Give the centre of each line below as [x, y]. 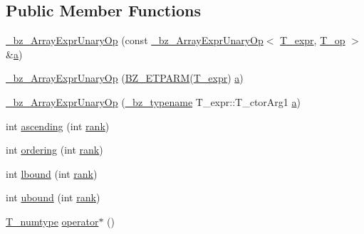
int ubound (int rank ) [53, 197]
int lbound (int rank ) [52, 173]
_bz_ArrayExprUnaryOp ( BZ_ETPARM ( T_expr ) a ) [125, 78]
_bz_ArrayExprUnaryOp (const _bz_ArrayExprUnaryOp [135, 40]
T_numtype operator [52, 221]
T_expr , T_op [313, 40]
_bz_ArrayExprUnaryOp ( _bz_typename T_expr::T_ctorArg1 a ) [153, 101]
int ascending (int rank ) [58, 126]
